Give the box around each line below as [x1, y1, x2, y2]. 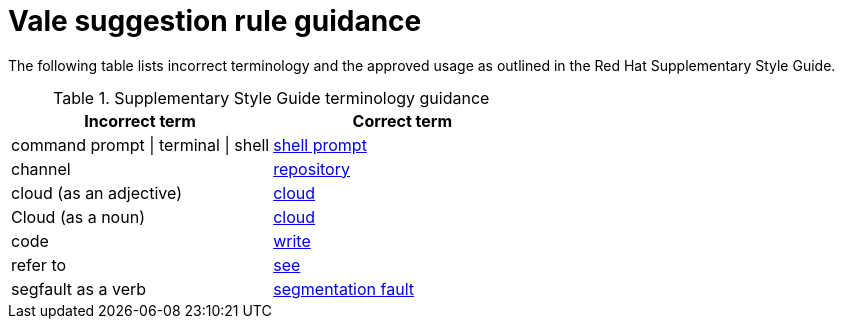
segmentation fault [273, 278, 414, 299]
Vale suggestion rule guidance [8, 4, 422, 38]
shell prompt [273, 134, 367, 155]
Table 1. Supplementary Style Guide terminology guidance [53, 87, 490, 108]
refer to [11, 254, 67, 275]
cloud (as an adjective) [11, 182, 182, 203]
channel [11, 158, 71, 179]
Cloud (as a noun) [11, 206, 145, 227]
